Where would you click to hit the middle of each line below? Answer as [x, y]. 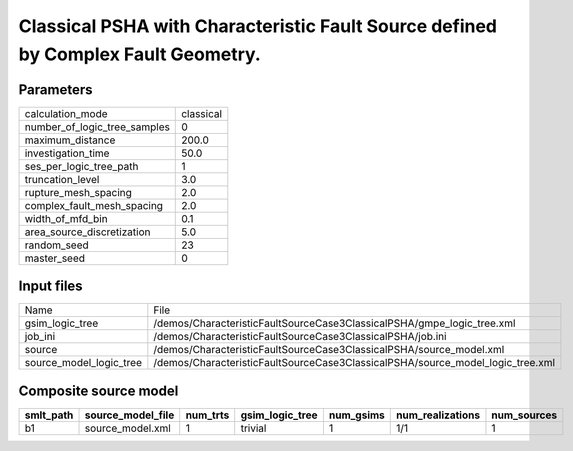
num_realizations [438, 415]
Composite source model [98, 390]
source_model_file [129, 415]
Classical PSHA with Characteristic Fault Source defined [258, 26]
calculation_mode [66, 113]
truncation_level [62, 179]
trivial [253, 428]
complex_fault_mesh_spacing [94, 205]
